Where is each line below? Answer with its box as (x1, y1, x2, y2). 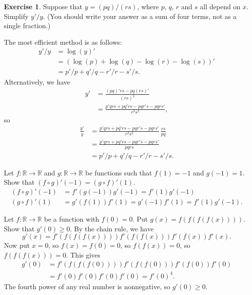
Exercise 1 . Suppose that (4, 1, 83, 11)
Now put (4, 240, 30, 250)
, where (137, 1, 159, 11)
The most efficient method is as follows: (4, 36, 122, 47)
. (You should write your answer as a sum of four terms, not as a (43, 11, 237, 21)
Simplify (4, 11, 29, 21)
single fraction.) (4, 20, 51, 31)
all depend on (200, 1, 241, 11)
